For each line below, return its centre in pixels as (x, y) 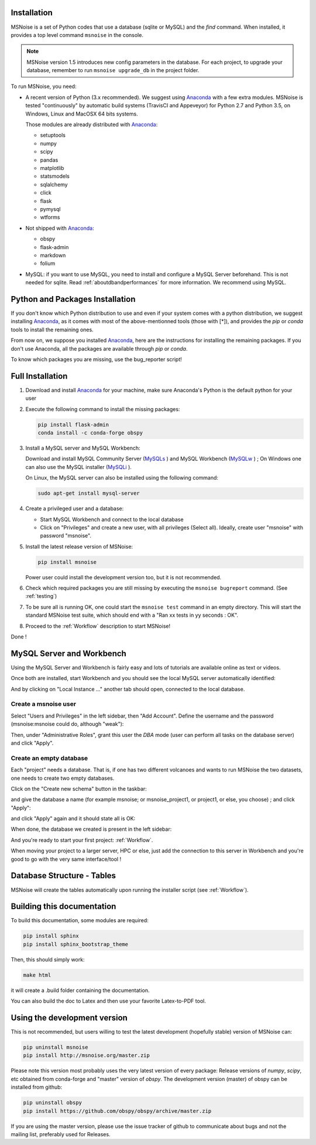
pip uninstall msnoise (56, 1047)
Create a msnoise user (43, 704)
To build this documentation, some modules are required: (80, 920)
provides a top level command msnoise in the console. (77, 35)
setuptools (53, 135)
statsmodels (55, 176)
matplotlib (52, 168)
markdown (53, 255)
